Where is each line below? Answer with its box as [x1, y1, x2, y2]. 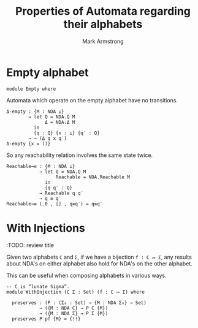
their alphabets [63, 17, 143, 31]
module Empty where [6, 86, 56, 92]
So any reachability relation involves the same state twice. [6, 151, 153, 159]
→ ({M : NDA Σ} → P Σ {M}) [39, 310, 109, 316]
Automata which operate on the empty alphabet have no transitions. [6, 96, 178, 104]
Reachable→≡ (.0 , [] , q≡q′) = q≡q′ [6, 200, 103, 207]
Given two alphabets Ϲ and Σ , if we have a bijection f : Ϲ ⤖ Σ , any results [6, 253, 192, 261]
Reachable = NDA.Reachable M [55, 174, 131, 180]
